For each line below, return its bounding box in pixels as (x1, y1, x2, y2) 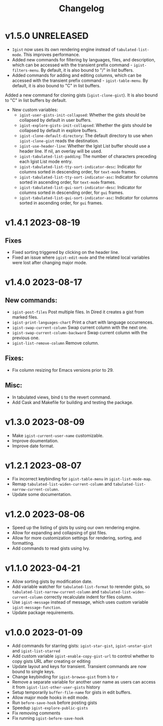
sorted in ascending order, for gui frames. (19, 200, 103, 206)
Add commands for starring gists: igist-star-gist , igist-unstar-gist (12, 643, 153, 649)
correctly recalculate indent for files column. (43, 594, 132, 600)
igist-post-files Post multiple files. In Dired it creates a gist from (12, 309, 144, 315)
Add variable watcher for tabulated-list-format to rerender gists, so (12, 584, 150, 590)
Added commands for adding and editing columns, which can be (12, 72, 142, 78)
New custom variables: (12, 107, 58, 113)
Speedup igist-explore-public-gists (12, 705, 88, 711)
